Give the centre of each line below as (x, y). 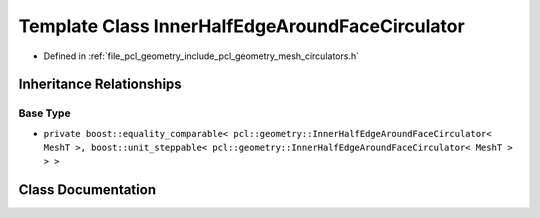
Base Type (44, 113)
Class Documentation (87, 190)
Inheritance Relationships (100, 84)
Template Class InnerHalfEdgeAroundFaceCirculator (241, 26)
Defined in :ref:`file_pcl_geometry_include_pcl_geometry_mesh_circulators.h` (201, 56)
